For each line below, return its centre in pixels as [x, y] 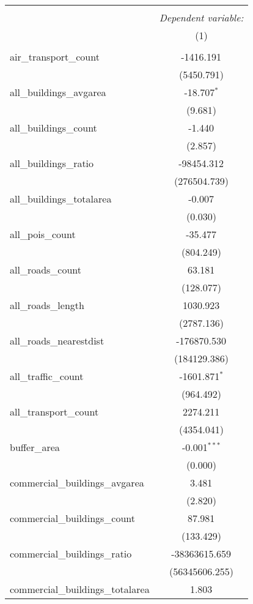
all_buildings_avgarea [58, 92]
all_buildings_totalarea [61, 199]
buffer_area [35, 447]
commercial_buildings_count [73, 518]
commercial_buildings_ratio [71, 554]
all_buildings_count [53, 128]
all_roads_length [47, 305]
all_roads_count [46, 270]
